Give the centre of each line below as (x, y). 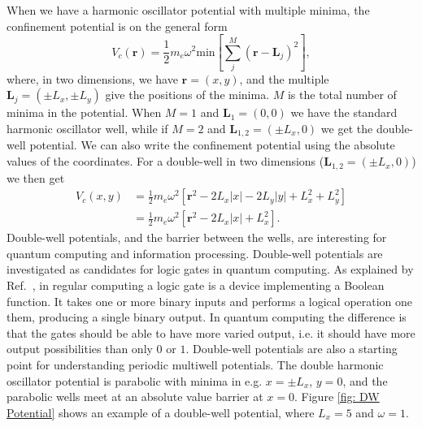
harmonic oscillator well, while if (87, 129)
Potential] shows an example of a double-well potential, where (161, 412)
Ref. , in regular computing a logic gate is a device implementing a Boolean (196, 285)
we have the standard (344, 112)
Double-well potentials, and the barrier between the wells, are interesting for (197, 237)
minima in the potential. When (84, 112)
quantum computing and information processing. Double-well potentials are (195, 253)
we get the (347, 129)
